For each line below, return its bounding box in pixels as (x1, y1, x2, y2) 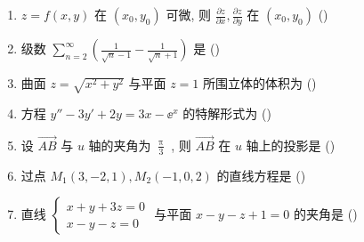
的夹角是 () (294, 205, 358, 223)
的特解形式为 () (182, 104, 271, 123)
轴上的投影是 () (246, 135, 336, 154)
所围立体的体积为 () (202, 74, 317, 93)
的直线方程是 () (216, 165, 306, 184)
